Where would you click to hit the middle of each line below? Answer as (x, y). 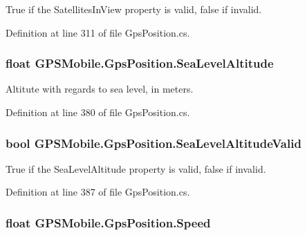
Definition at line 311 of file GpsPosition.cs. (98, 32)
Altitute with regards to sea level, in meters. (100, 89)
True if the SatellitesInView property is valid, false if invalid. (134, 9)
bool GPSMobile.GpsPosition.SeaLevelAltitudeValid (153, 143)
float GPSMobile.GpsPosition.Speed (108, 222)
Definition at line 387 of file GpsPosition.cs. (98, 192)
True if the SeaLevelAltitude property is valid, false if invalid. (136, 168)
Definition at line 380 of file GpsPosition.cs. (98, 112)
